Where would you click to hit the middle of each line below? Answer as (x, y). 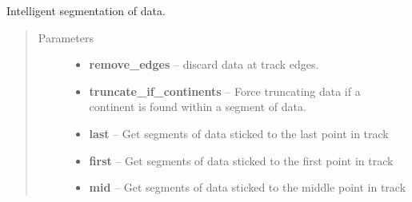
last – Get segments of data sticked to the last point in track (239, 133)
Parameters (66, 37)
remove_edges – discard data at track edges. (204, 64)
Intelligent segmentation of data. (86, 10)
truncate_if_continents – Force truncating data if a (225, 91)
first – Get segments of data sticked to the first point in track (241, 160)
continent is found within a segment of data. (198, 107)
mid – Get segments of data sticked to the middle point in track (248, 187)
